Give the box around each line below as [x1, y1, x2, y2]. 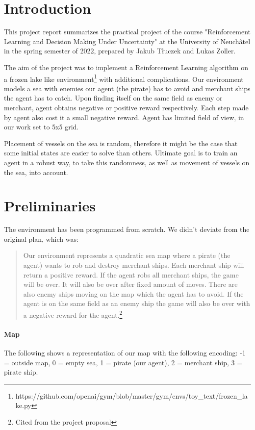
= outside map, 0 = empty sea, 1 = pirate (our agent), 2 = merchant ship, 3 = [4, 357, 243, 367]
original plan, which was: [4, 233, 78, 244]
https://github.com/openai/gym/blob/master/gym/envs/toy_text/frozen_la [15, 390, 248, 401]
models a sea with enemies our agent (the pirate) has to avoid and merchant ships [4, 83, 251, 93]
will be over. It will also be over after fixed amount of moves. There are [23, 279, 238, 289]
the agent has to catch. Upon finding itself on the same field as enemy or [4, 93, 223, 103]
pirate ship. [4, 367, 38, 377]
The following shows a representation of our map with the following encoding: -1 [4, 348, 246, 358]
